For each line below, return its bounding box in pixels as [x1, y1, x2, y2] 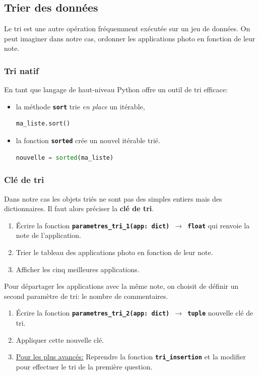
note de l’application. [16, 230, 81, 240]
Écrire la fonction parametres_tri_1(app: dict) [16, 220, 170, 230]
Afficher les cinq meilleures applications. [16, 264, 140, 274]
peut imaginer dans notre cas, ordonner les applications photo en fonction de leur [4, 33, 255, 43]
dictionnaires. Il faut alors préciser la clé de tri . [4, 203, 154, 214]
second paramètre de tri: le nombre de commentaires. [4, 290, 168, 301]
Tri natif [4, 64, 39, 77]
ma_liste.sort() [16, 120, 71, 128]
